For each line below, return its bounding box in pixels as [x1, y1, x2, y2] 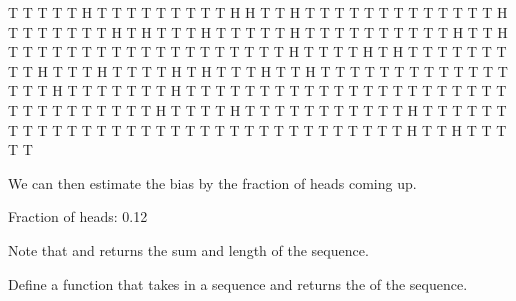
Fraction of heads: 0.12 [8, 206, 148, 227]
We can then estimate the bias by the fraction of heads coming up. [8, 172, 417, 193]
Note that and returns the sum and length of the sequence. [8, 239, 369, 260]
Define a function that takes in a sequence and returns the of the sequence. [8, 273, 468, 294]
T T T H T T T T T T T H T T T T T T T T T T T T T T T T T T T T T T [8, 80, 507, 101]
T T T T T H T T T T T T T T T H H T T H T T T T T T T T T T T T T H [8, 2, 508, 22]
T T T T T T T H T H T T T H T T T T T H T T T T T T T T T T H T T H [8, 21, 508, 42]
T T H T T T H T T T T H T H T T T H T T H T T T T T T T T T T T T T [8, 60, 508, 81]
